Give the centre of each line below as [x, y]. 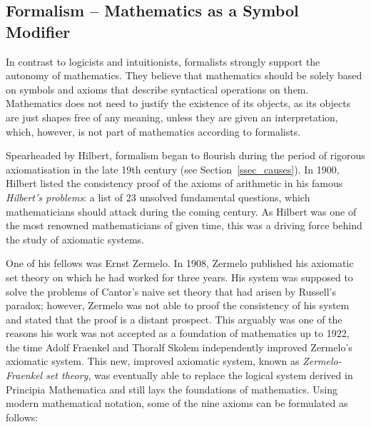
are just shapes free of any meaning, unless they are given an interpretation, [172, 117]
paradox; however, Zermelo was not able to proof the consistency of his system [178, 305]
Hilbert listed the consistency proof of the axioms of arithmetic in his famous [174, 183]
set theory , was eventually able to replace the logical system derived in [199, 375]
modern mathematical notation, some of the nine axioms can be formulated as [177, 403]
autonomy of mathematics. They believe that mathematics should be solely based [184, 75]
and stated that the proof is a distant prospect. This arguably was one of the [174, 319]
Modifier [38, 31]
